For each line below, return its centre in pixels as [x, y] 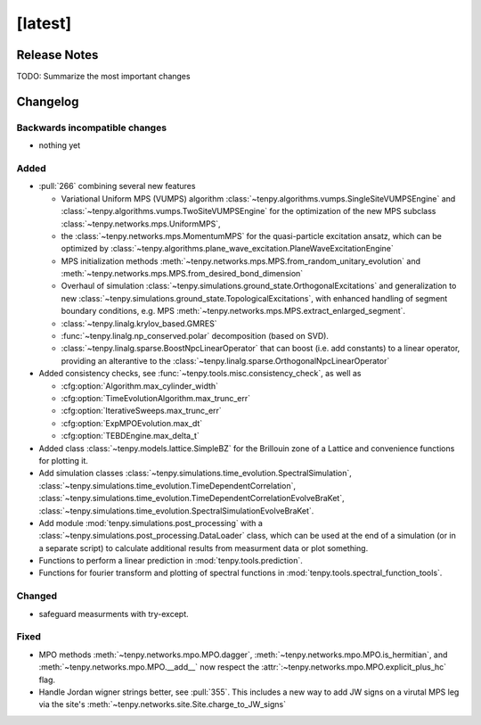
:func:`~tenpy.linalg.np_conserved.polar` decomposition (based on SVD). [195, 336]
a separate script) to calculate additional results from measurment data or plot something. [204, 548]
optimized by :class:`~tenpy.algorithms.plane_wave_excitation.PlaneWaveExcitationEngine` [227, 249]
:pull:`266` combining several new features [117, 186]
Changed [37, 596]
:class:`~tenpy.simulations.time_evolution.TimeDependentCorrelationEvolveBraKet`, [192, 498]
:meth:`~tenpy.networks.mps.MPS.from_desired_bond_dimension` [182, 274]
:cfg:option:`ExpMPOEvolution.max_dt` [132, 423]
